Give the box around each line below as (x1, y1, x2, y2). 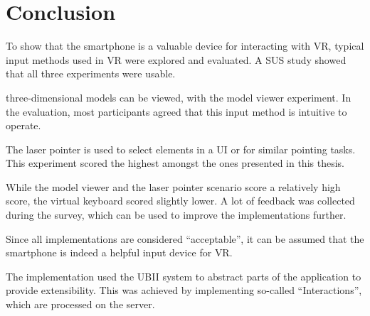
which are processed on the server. (6, 297, 155, 312)
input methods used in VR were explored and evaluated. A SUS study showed (6, 52, 347, 67)
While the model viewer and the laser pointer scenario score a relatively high (6, 179, 341, 194)
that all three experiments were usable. (6, 66, 176, 81)
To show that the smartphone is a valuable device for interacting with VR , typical (6, 38, 364, 53)
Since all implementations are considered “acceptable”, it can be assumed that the (6, 231, 364, 246)
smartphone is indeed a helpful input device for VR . (6, 245, 233, 260)
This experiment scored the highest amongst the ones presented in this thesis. (6, 156, 344, 170)
